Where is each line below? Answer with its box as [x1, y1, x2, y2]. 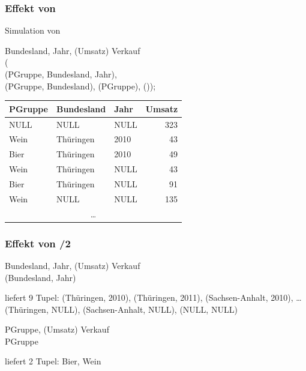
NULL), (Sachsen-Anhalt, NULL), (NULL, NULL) [51, 303, 238, 315]
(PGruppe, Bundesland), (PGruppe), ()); [5, 79, 156, 92]
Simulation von [5, 24, 61, 37]
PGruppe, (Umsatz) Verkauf [5, 323, 109, 336]
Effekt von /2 [5, 235, 71, 250]
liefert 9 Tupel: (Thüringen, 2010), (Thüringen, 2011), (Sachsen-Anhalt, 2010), [5, 291, 293, 304]
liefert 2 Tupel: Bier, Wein [5, 355, 101, 367]
